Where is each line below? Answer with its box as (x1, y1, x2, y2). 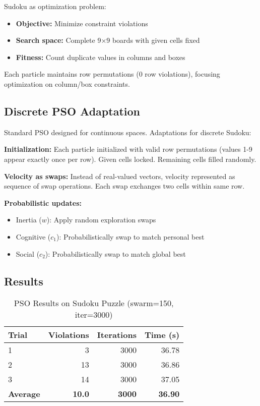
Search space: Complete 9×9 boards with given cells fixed (16, 35, 200, 45)
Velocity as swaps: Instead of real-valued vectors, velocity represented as (4, 170, 235, 181)
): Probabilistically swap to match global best (45, 248, 186, 259)
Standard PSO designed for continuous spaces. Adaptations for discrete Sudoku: (4, 127, 251, 137)
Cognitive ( (16, 231, 51, 242)
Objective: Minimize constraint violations (16, 18, 148, 28)
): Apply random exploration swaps (46, 214, 156, 225)
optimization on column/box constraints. (4, 78, 130, 89)
